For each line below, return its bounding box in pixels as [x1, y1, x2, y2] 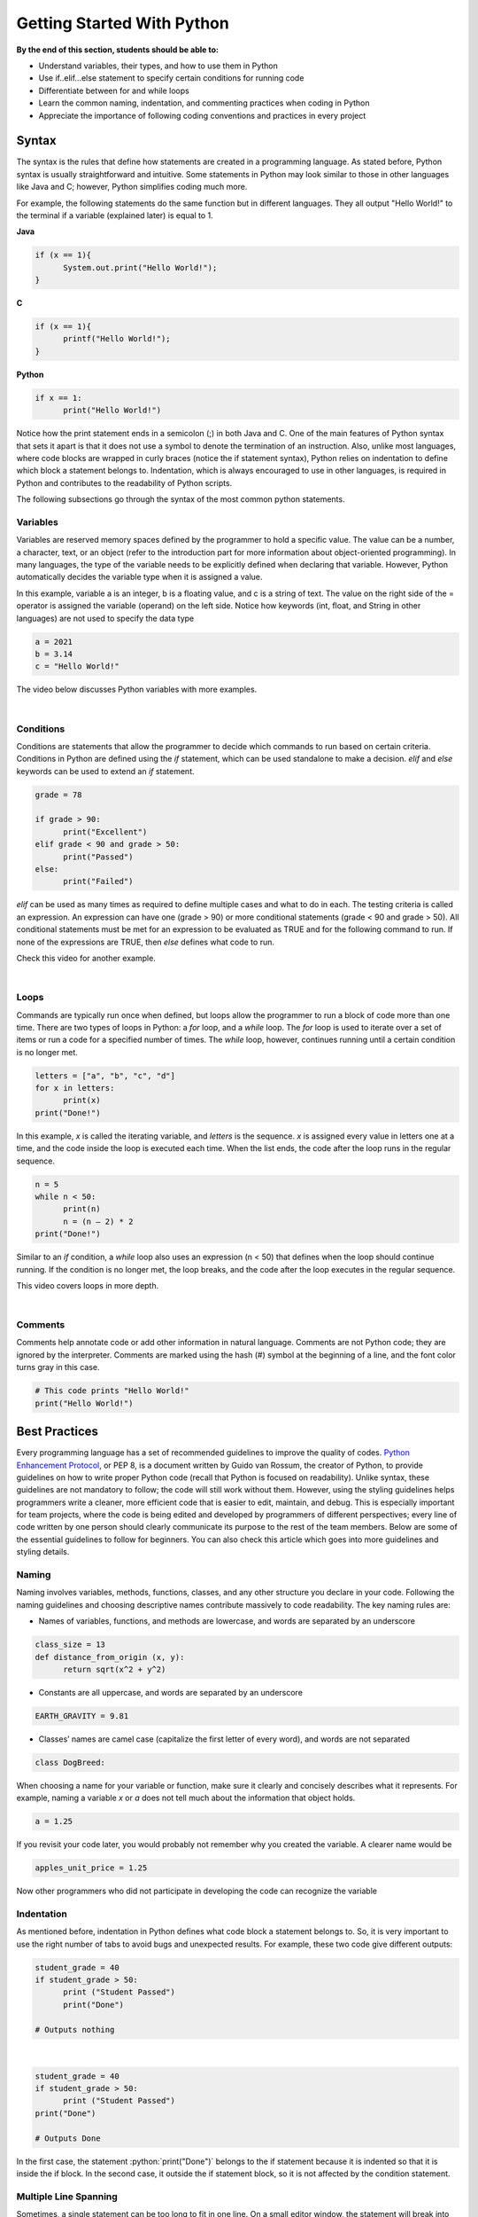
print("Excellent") [63, 826, 148, 837]
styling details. [16, 1547, 70, 1557]
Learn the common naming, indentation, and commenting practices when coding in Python [38, 98, 370, 108]
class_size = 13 [35, 1640, 106, 1649]
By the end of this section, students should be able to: [16, 44, 219, 55]
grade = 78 [35, 789, 82, 800]
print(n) [63, 1204, 101, 1214]
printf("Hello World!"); [63, 333, 172, 344]
